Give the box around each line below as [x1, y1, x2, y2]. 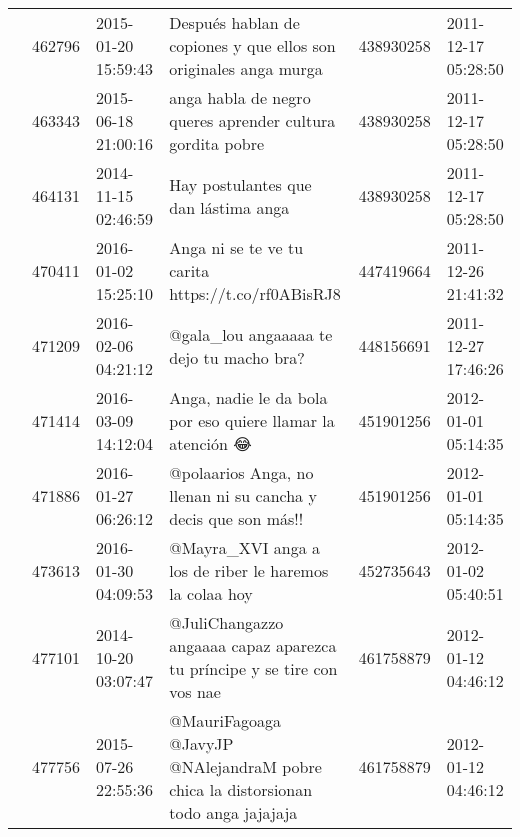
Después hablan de [169, 11, 300, 34]
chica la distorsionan [169, 778, 313, 801]
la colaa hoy [169, 582, 253, 605]
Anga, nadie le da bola [169, 386, 328, 409]
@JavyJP [169, 732, 234, 755]
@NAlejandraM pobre [169, 755, 322, 778]
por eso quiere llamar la [169, 409, 335, 432]
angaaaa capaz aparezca [169, 634, 337, 657]
